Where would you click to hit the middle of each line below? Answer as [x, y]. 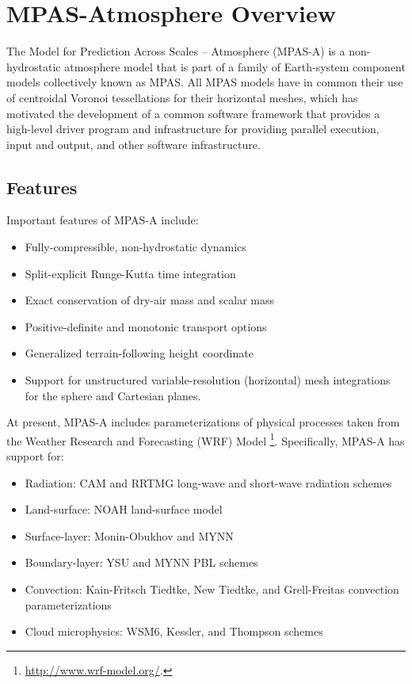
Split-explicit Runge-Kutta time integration [130, 273]
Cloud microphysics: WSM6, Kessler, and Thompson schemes [174, 631]
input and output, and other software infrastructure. [134, 144]
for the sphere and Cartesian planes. [113, 395]
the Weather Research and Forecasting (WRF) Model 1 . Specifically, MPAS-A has [206, 439]
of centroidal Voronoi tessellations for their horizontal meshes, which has [182, 97]
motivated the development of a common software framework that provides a [193, 113]
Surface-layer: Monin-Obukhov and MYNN [129, 535]
